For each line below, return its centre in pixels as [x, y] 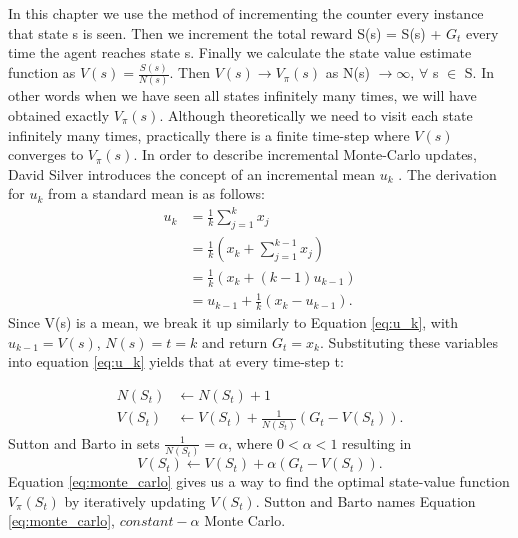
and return [234, 341]
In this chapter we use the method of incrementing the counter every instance [246, 13]
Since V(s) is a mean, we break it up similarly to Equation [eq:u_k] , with [233, 322]
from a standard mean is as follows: [156, 193]
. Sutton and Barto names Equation [365, 500]
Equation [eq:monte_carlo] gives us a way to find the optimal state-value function [259, 481]
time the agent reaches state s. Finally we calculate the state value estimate [240, 52]
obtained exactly [59, 115]
